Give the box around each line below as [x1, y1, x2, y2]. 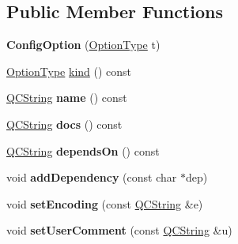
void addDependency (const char [6, 169, 177, 186]
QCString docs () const [6, 115, 123, 132]
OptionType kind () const [6, 62, 132, 79]
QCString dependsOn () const [6, 142, 160, 159]
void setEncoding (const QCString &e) [6, 195, 203, 212]
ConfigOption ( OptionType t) [6, 36, 161, 53]
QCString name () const [6, 89, 127, 106]
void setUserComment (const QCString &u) [6, 222, 232, 238]
